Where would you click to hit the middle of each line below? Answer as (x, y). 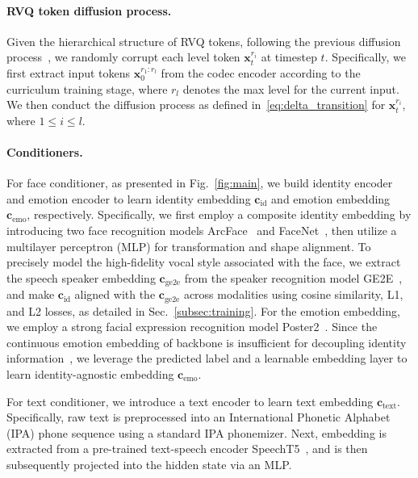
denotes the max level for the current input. (291, 88)
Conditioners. (45, 151)
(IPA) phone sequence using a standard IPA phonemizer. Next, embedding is (196, 432)
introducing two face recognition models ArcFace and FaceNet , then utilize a (202, 230)
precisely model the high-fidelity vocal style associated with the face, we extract (204, 262)
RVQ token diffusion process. (89, 10)
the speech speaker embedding (81, 277)
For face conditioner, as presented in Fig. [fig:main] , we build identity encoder (200, 183)
